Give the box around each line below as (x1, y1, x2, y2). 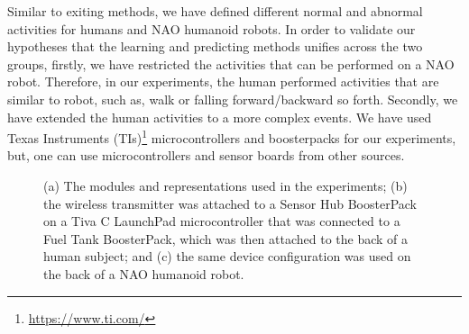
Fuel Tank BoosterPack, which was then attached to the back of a (43, 229, 409, 248)
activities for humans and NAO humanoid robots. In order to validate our (7, 19, 416, 38)
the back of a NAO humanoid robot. (43, 264, 244, 283)
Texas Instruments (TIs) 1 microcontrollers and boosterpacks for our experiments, (7, 126, 456, 147)
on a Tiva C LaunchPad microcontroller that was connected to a (43, 212, 400, 230)
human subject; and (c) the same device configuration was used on (43, 247, 411, 266)
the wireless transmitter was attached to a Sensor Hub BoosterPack (43, 194, 417, 212)
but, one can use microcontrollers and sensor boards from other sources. (7, 146, 405, 165)
